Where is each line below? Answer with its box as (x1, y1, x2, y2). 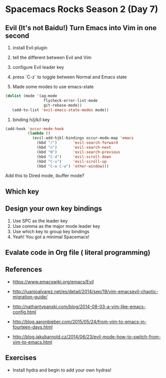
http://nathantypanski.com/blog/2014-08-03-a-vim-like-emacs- (12, 303, 146, 310)
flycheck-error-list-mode (43, 98, 98, 103)
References (5, 265, 42, 274)
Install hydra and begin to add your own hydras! (12, 367, 112, 373)
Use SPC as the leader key (12, 218, 68, 224)
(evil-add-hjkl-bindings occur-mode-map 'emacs (32, 136, 134, 141)
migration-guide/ (12, 294, 48, 300)
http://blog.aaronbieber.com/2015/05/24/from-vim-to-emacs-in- (12, 318, 147, 325)
